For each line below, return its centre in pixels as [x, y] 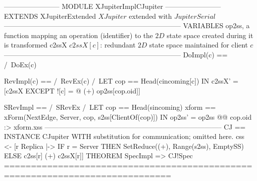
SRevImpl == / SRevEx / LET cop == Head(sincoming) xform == [110, 107]
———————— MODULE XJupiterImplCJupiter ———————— [112, 6]
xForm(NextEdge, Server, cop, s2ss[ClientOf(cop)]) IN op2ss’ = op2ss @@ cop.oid [128, 116]
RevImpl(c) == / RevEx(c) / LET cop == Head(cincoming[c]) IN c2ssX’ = [121, 81]
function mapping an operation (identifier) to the [78, 35]
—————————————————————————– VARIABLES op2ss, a [127, 25]
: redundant [118, 45]
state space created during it [210, 35]
